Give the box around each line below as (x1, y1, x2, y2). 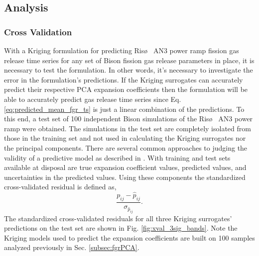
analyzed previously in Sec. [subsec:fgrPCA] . (4, 242, 139, 253)
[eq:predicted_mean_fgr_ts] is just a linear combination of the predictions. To (4, 103, 245, 114)
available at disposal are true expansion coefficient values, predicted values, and (4, 162, 247, 172)
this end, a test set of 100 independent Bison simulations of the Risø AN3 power (4, 113, 253, 124)
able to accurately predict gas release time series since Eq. (4, 93, 181, 104)
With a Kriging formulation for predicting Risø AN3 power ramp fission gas (4, 45, 239, 55)
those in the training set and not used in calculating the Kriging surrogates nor (4, 133, 246, 143)
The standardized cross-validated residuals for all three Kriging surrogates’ (4, 213, 232, 223)
